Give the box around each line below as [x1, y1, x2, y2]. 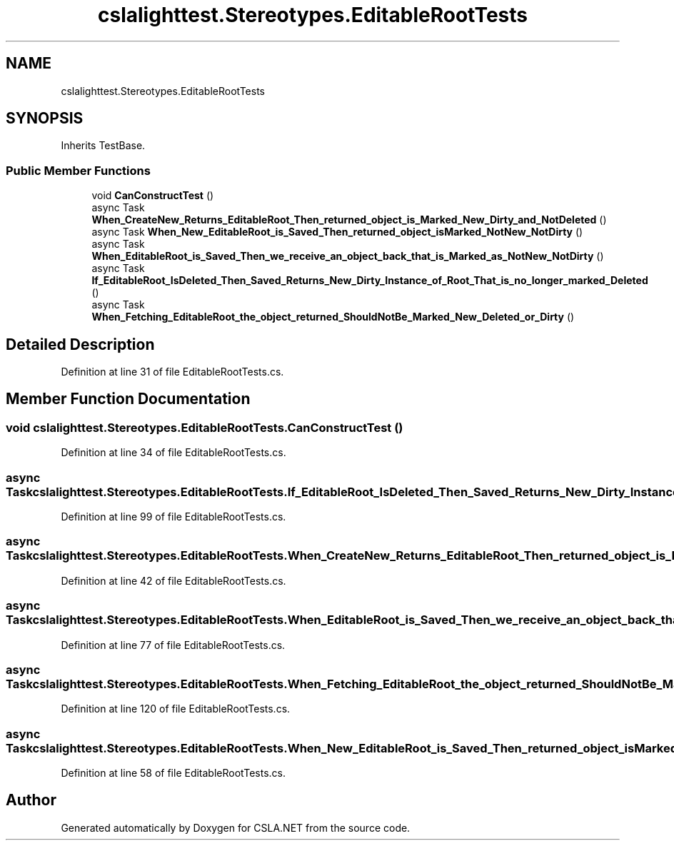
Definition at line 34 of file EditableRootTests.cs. [61, 446, 286, 459]
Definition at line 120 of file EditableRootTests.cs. [61, 703, 291, 715]
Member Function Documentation [6, 390, 251, 408]
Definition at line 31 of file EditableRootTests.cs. [61, 366, 284, 378]
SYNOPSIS [6, 109, 84, 128]
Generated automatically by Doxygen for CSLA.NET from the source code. [61, 821, 411, 834]
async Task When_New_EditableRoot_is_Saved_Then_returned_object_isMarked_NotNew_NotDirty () [91, 226, 583, 238]
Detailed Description [6, 335, 155, 353]
